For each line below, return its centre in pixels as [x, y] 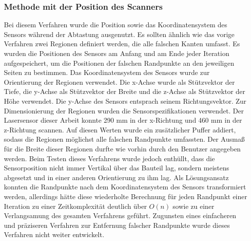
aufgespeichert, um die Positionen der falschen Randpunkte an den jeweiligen [119, 63]
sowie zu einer [193, 206]
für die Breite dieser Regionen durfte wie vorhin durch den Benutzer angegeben [122, 148]
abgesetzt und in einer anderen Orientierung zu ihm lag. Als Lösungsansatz [116, 177]
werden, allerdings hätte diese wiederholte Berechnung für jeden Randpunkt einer [125, 196]
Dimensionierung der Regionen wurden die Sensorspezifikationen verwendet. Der [124, 110]
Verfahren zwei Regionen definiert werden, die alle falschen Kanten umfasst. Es [122, 44]
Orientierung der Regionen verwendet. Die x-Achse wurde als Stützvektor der [119, 82]
